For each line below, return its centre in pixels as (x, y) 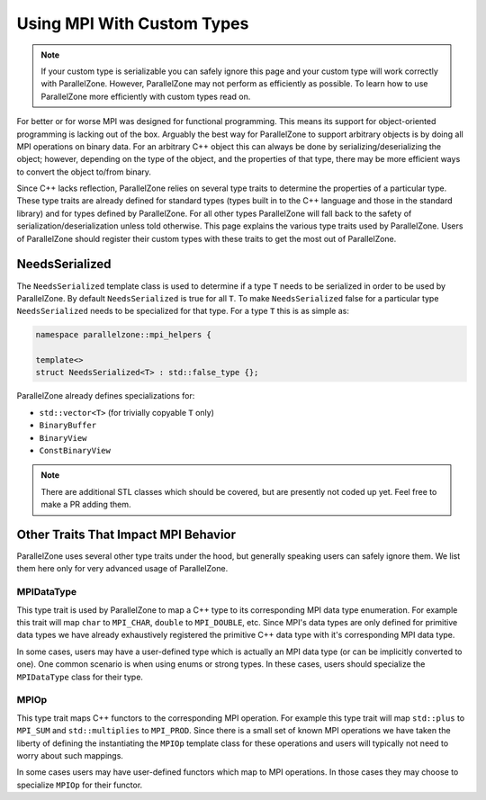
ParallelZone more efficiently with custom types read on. (146, 96)
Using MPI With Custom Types (133, 23)
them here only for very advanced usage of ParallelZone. (122, 569)
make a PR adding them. (86, 505)
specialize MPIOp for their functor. (80, 785)
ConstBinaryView (75, 451)
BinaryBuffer (68, 426)
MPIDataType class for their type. (80, 677)
